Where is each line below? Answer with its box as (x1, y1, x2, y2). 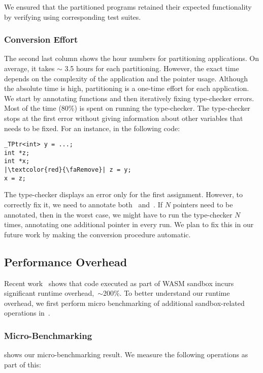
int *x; (4, 158, 30, 165)
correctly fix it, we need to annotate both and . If (4, 199, 162, 210)
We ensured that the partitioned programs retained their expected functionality (4, 2, 252, 12)
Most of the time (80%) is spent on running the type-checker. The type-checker (4, 103, 250, 113)
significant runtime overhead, (4, 288, 94, 298)
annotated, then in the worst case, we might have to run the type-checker (4, 209, 233, 220)
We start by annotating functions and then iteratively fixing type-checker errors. (4, 92, 254, 103)
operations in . (4, 307, 50, 318)
